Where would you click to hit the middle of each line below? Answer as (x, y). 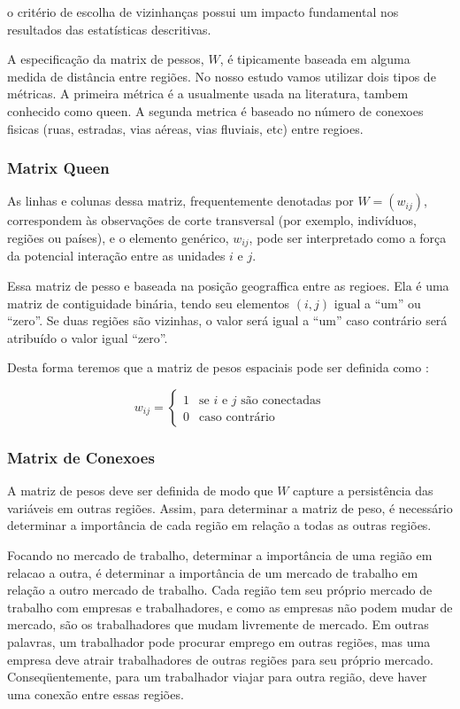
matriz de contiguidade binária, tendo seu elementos (149, 303)
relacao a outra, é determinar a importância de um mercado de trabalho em (213, 572)
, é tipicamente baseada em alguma (315, 59)
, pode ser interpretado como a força (348, 237)
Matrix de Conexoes (81, 457)
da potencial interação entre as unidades (116, 256)
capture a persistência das (363, 491)
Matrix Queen (58, 168)
